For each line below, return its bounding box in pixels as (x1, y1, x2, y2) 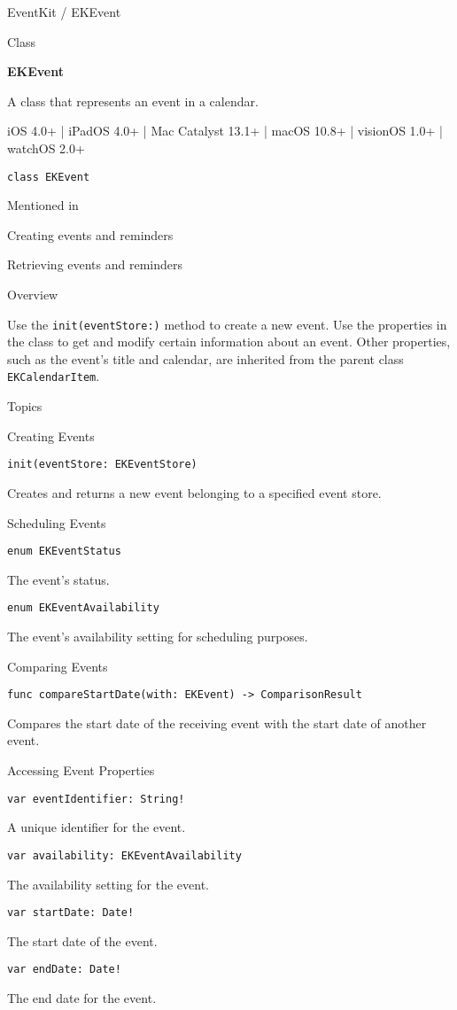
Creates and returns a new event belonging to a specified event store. (7, 483, 382, 501)
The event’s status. (7, 570, 110, 588)
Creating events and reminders (7, 225, 174, 244)
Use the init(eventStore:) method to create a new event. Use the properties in (7, 315, 447, 333)
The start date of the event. (7, 931, 158, 950)
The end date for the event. (7, 989, 157, 1007)
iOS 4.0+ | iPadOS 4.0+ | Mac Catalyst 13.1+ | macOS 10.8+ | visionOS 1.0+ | (7, 121, 443, 140)
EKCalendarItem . (7, 367, 100, 385)
